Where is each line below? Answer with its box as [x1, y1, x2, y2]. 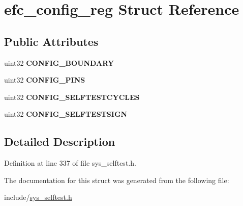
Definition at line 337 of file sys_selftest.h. [4, 158, 136, 168]
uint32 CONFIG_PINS [4, 74, 85, 85]
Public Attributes [4, 33, 99, 49]
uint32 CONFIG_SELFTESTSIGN [4, 109, 128, 119]
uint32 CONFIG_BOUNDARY [4, 57, 114, 68]
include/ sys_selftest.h [4, 192, 72, 202]
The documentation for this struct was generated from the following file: [4, 174, 229, 185]
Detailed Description [4, 134, 115, 149]
